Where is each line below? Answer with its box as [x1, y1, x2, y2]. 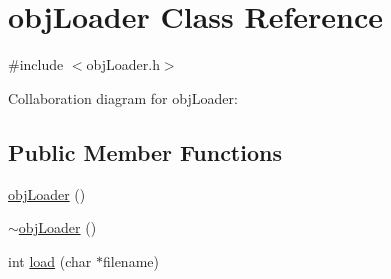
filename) [102, 250, 159, 271]
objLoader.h [86, 54, 160, 75]
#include [8, 54, 64, 75]
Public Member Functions [8, 136, 282, 167]
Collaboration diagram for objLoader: [8, 87, 238, 108]
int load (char [8, 250, 92, 271]
